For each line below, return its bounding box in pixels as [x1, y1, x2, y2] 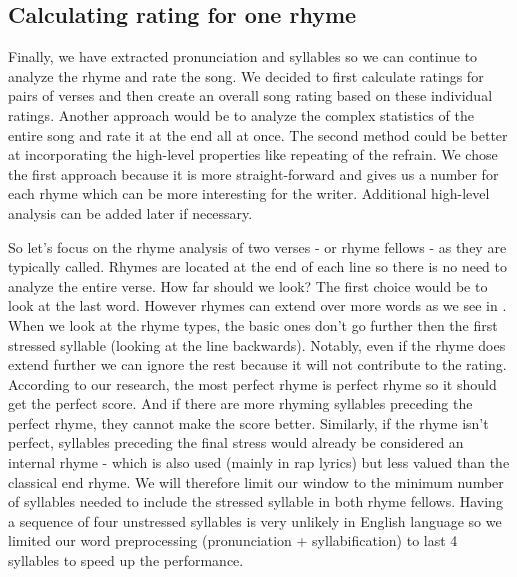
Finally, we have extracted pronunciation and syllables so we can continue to [8, 46, 478, 67]
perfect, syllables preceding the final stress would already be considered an [8, 432, 464, 453]
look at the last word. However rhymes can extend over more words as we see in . [8, 295, 507, 316]
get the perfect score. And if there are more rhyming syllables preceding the [8, 393, 473, 414]
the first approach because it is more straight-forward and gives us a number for [8, 163, 499, 184]
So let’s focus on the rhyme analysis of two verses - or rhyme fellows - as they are [8, 236, 507, 257]
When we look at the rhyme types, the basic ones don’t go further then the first [8, 314, 498, 335]
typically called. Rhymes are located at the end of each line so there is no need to [8, 256, 507, 277]
